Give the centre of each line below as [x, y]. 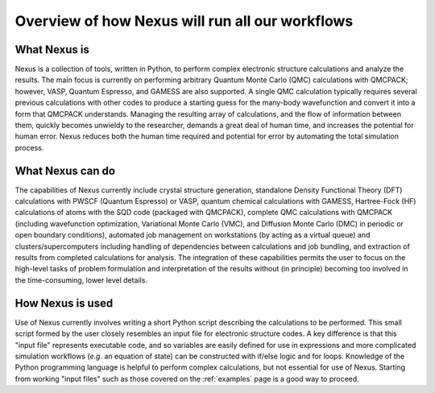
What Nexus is [52, 50]
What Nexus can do [65, 170]
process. [29, 147]
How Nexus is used [64, 303]
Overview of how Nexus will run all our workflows [184, 21]
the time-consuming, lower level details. [81, 280]
